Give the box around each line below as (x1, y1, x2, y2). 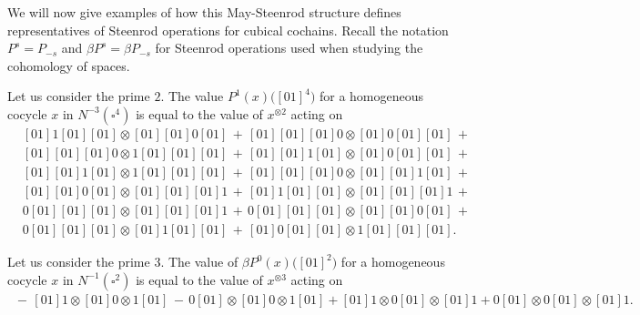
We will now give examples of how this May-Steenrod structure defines (7, 3, 401, 21)
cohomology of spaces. (7, 56, 130, 75)
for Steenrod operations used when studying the (155, 38, 423, 57)
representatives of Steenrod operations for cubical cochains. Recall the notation (7, 20, 449, 39)
